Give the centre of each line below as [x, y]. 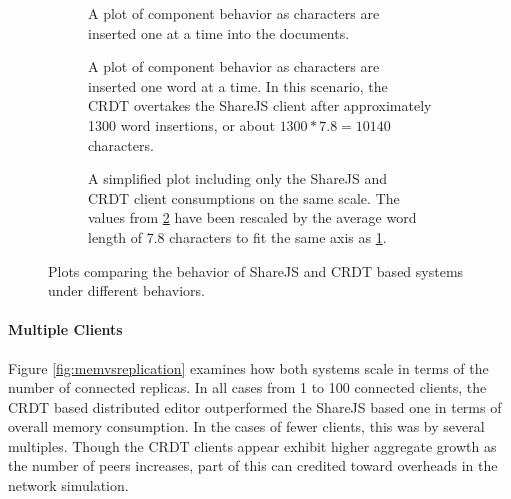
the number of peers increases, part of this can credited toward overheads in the [253, 465]
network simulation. [68, 485]
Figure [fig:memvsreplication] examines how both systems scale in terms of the [248, 367]
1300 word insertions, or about [181, 124]
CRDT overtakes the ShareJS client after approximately [260, 105]
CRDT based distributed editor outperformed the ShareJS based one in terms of [255, 406]
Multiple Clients [65, 329]
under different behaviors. [126, 290]
